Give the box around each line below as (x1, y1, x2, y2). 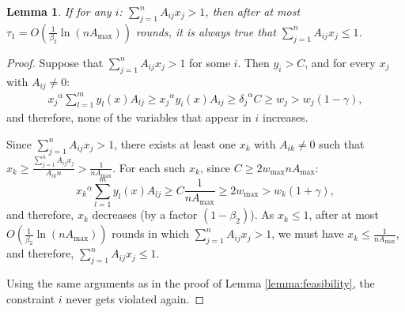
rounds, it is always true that (136, 23, 276, 39)
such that (319, 135, 365, 152)
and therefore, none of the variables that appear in (6, 109, 252, 126)
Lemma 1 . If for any (6, 3, 112, 19)
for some (189, 54, 230, 70)
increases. (262, 109, 308, 126)
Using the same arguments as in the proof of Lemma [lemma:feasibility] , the (6, 274, 375, 291)
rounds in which (112, 225, 189, 242)
